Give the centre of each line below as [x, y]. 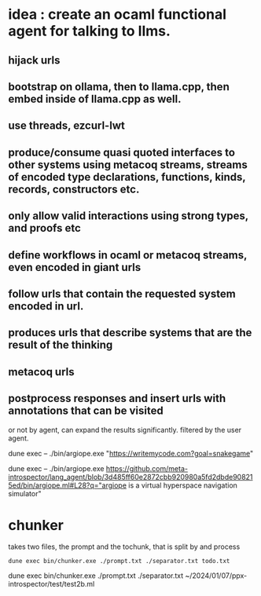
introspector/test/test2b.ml [51, 584]
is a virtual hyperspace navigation [183, 485]
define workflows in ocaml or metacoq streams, [128, 255]
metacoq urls [41, 372]
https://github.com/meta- [147, 468]
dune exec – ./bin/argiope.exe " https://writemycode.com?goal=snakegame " [131, 453]
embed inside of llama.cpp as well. [95, 99]
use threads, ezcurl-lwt [67, 126]
